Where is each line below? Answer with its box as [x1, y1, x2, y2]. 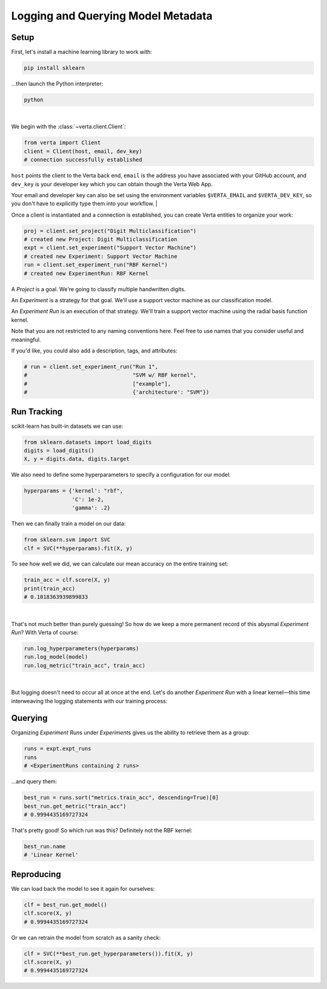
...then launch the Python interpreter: [11, 80, 104, 87]
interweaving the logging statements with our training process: [11, 697, 168, 704]
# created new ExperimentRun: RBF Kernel [24, 270, 149, 277]
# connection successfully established [24, 157, 142, 163]
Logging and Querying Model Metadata [11, 9, 213, 22]
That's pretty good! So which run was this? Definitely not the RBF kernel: [11, 826, 193, 834]
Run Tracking [11, 407, 63, 417]
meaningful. [11, 336, 41, 343]
